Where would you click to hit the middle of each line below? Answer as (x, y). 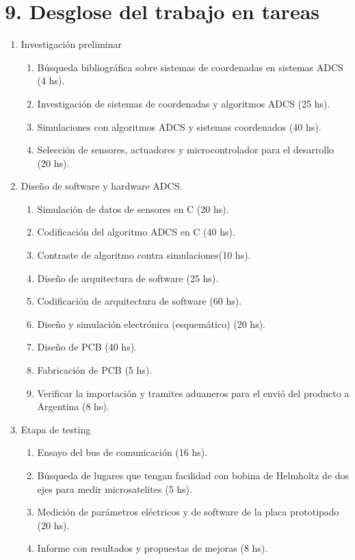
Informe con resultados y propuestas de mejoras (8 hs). (153, 548)
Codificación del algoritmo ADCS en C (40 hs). (136, 232)
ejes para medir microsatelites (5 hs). (115, 488)
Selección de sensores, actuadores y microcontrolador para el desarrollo (186, 150)
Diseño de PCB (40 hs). (87, 347)
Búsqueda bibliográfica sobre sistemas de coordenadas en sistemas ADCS (190, 67)
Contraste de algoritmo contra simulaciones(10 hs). (144, 255)
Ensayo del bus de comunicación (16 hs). (122, 452)
